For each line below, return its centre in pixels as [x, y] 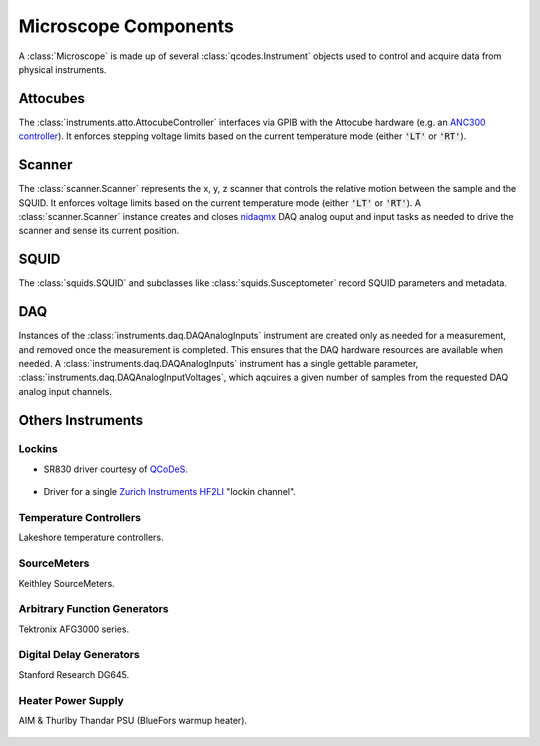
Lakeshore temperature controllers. [91, 537]
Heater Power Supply [71, 700]
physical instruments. [62, 69]
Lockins [38, 449]
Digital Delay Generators [79, 655]
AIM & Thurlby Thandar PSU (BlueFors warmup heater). [133, 720]
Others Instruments [81, 420]
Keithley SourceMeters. [66, 583]
